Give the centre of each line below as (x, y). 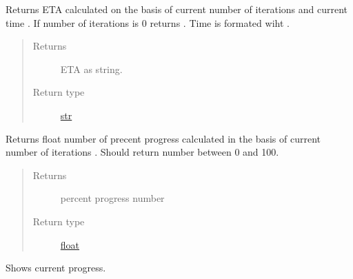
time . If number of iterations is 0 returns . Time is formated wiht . (148, 22)
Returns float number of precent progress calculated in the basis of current (163, 138)
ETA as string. (91, 69)
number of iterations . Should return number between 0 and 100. (142, 152)
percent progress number (112, 198)
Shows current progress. (56, 268)
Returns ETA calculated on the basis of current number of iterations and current (177, 9)
